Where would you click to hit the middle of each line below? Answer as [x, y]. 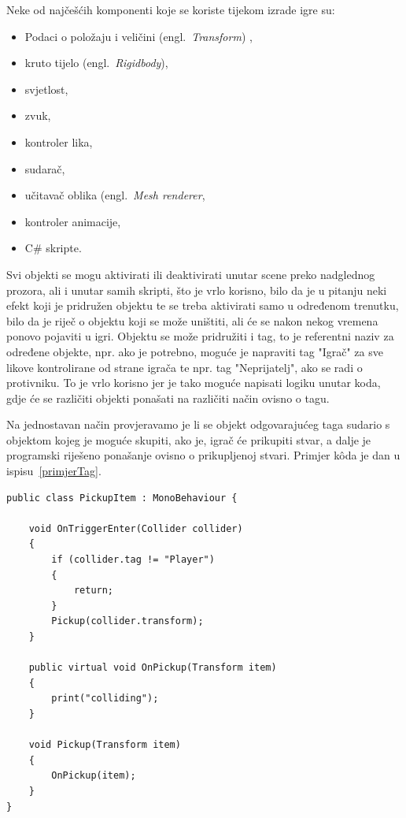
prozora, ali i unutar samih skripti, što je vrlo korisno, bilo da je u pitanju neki [197, 290]
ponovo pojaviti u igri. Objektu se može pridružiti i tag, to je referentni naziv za [200, 336]
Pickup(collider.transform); [127, 621]
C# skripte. [53, 248]
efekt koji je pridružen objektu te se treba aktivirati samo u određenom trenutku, [203, 305]
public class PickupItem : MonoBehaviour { [122, 498]
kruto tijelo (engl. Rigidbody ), [96, 63]
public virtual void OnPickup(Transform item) [153, 668]
